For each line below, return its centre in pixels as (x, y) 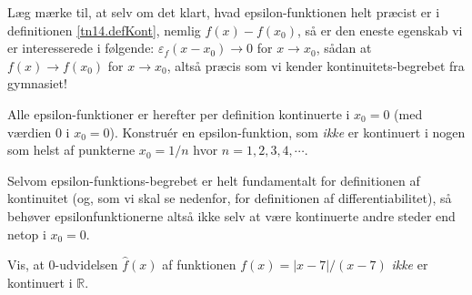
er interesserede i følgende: (81, 48)
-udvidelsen (86, 264)
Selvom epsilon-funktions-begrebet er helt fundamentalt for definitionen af (214, 180)
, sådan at (344, 48)
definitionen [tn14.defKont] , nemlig (104, 30)
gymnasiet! (37, 83)
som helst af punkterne (71, 150)
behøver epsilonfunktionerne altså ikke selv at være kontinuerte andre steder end (231, 215)
